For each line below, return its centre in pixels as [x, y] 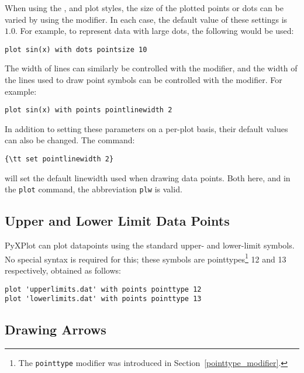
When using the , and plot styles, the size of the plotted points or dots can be [144, 8]
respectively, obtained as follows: [63, 270]
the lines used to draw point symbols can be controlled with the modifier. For [144, 80]
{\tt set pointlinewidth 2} [59, 159]
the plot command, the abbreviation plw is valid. [94, 189]
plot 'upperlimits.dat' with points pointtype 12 [103, 289]
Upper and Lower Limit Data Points [117, 221]
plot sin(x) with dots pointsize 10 [76, 49]
